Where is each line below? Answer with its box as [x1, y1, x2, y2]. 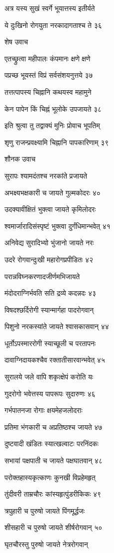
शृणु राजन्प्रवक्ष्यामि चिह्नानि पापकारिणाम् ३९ [4, 137, 109, 147]
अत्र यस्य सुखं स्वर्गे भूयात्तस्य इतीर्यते [4, 3, 95, 13]
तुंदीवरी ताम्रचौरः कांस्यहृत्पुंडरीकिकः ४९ [4, 489, 102, 499]
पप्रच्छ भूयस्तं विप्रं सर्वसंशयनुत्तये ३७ [4, 70, 93, 80]
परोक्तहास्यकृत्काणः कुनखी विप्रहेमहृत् [4, 472, 96, 482]
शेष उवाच [4, 36, 28, 47]
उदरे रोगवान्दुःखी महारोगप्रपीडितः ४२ [4, 254, 94, 264]
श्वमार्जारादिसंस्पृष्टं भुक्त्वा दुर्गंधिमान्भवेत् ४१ [4, 220, 111, 231]
